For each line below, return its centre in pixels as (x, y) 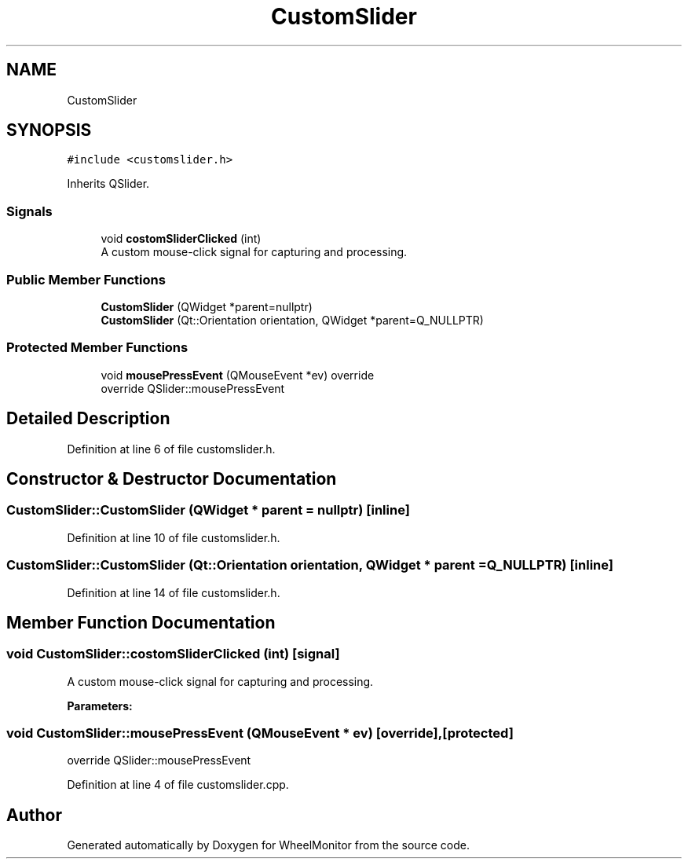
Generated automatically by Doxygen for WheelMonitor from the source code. (268, 845)
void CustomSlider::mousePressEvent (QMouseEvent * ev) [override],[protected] (260, 733)
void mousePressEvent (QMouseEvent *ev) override (238, 375)
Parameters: (100, 706)
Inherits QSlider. (108, 184)
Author (34, 815)
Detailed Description (88, 419)
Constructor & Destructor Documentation (172, 478)
